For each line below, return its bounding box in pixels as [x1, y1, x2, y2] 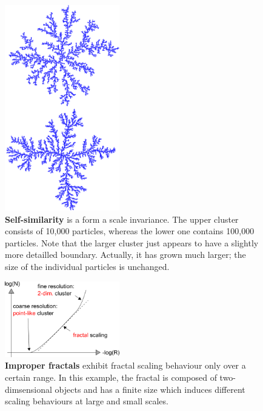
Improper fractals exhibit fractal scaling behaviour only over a [5, 359, 246, 372]
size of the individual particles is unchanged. [5, 260, 170, 273]
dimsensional [5, 383, 52, 395]
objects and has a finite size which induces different [55, 383, 245, 395]
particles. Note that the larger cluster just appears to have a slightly [5, 236, 259, 249]
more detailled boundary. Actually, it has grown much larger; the [5, 248, 246, 261]
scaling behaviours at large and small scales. [5, 395, 168, 407]
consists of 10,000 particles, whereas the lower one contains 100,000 [5, 225, 255, 237]
